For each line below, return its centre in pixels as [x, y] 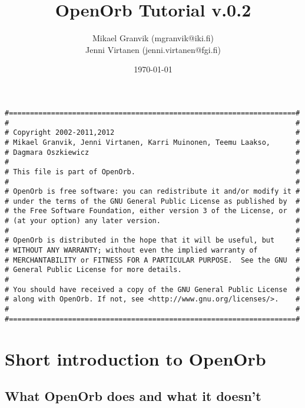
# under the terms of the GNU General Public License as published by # [152, 201]
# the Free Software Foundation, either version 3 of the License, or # [152, 211]
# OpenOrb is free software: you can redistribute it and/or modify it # [152, 192]
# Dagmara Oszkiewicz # [152, 152]
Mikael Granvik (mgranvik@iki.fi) [153, 38]
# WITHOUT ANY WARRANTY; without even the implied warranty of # [152, 251]
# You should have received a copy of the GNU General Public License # [152, 289]
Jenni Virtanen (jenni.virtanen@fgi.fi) [153, 49]
